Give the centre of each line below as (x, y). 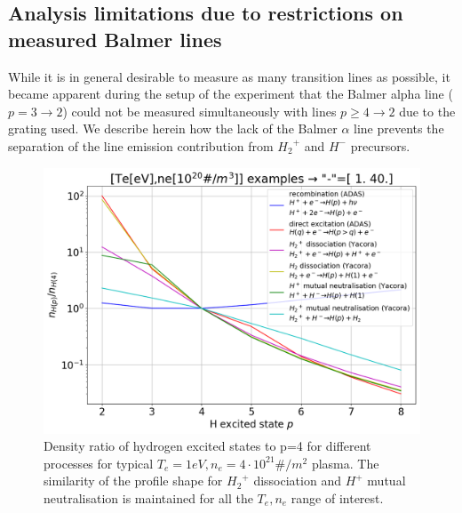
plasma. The (345, 463)
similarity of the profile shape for (133, 481)
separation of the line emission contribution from (141, 145)
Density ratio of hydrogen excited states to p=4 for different (207, 446)
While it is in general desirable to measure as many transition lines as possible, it (229, 76)
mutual (386, 481)
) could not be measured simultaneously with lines (199, 111)
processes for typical (99, 463)
